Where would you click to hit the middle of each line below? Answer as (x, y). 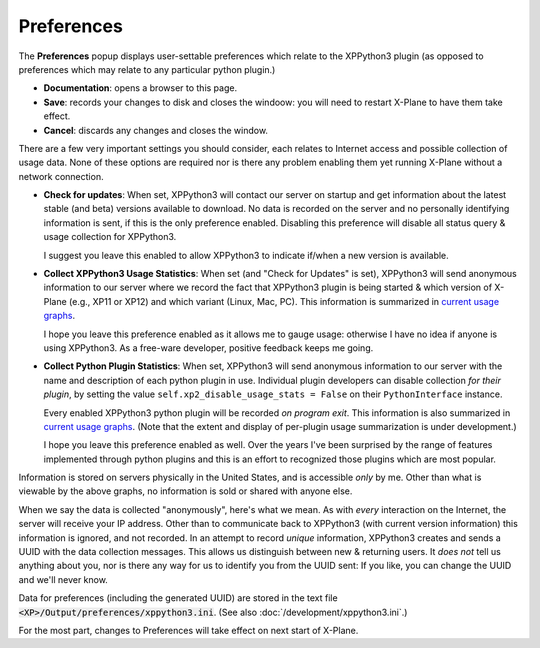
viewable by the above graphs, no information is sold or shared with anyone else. (185, 491)
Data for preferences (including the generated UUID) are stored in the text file (178, 598)
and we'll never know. (63, 579)
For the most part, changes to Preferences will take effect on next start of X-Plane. (188, 630)
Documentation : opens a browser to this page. (140, 88)
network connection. (61, 176)
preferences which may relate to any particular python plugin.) (147, 69)
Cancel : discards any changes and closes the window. (156, 130)
